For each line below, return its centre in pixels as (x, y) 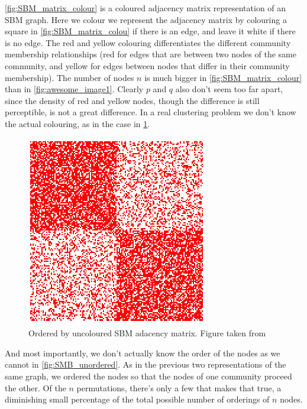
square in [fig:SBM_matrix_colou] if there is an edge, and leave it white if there (150, 31)
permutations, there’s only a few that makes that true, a (179, 387)
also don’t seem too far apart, (229, 89)
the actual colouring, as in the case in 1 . (77, 123)
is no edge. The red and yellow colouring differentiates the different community (148, 42)
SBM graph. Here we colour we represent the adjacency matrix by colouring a (146, 19)
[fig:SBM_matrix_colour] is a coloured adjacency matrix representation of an (146, 8)
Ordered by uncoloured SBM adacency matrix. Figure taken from (147, 333)
